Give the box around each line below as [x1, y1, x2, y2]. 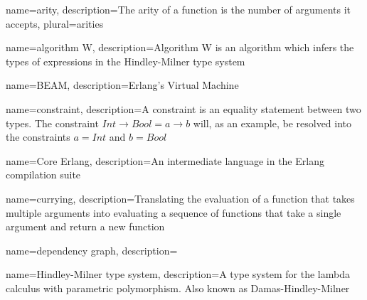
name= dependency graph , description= [6, 242, 178, 257]
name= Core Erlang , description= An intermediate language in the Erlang [6, 153, 324, 168]
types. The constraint [6, 115, 99, 130]
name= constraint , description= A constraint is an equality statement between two [6, 101, 361, 116]
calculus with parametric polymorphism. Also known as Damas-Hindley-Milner [6, 280, 350, 295]
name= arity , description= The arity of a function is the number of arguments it [6, 2, 351, 16]
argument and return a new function [6, 219, 165, 234]
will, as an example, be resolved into [193, 115, 352, 130]
